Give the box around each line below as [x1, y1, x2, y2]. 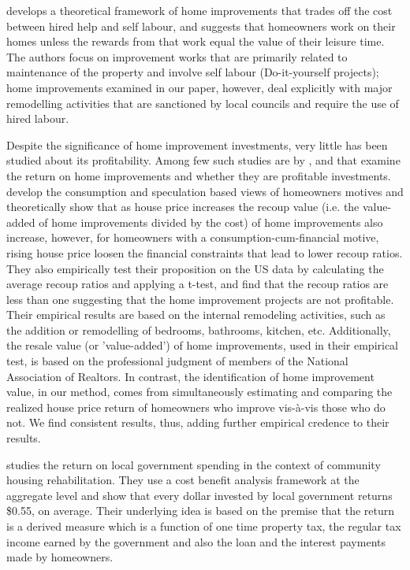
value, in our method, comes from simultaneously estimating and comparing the [6, 383, 393, 400]
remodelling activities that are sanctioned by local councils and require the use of [6, 94, 399, 111]
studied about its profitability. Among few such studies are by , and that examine [6, 152, 401, 168]
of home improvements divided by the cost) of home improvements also [39, 213, 383, 230]
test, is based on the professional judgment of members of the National [6, 353, 348, 369]
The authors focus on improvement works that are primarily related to [6, 48, 348, 65]
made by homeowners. [6, 549, 114, 565]
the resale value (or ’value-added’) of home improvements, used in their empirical [6, 337, 399, 353]
